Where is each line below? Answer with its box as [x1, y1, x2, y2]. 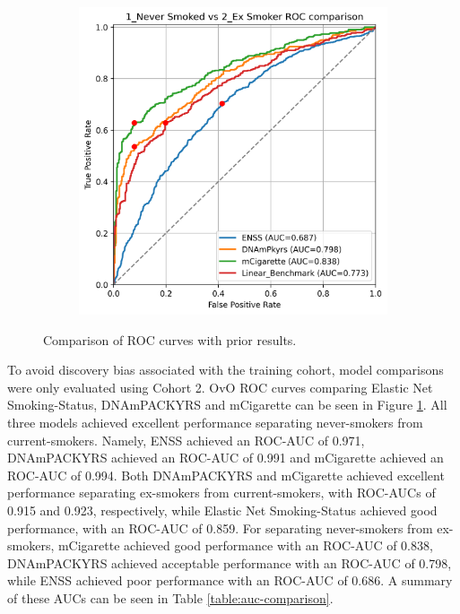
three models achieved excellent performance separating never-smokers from [7, 412, 423, 431]
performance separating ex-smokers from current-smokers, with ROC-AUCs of [7, 483, 436, 502]
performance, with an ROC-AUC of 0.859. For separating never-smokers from [7, 518, 433, 537]
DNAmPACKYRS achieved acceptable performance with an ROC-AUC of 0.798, [7, 553, 452, 572]
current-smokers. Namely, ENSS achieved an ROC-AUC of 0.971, [7, 430, 365, 449]
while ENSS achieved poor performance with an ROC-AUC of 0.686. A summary [7, 571, 453, 590]
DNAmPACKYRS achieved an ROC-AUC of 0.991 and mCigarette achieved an [7, 448, 444, 467]
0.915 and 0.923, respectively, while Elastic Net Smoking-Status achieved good [7, 500, 438, 519]
